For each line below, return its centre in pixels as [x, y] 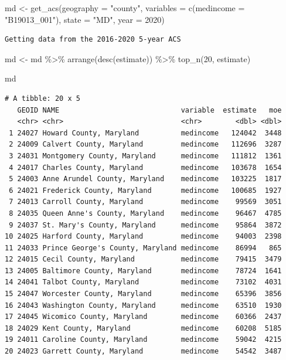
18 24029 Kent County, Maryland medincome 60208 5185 [143, 328]
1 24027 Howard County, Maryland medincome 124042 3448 [145, 133]
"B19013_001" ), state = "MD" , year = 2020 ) [85, 19]
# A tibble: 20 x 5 [42, 98]
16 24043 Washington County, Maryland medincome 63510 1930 [143, 305]
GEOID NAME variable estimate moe [149, 110]
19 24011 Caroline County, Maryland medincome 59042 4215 [143, 340]
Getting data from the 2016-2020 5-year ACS [93, 40]
